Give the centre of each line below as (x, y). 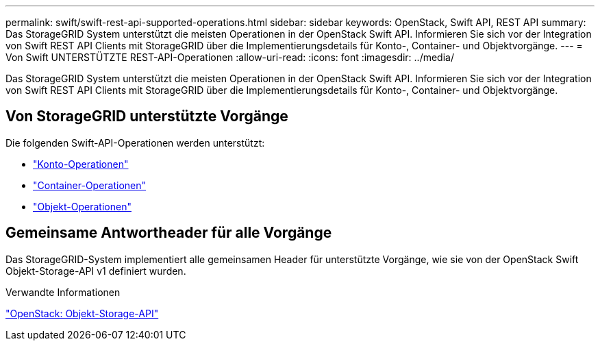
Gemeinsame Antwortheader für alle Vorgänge (169, 233)
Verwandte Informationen (63, 292)
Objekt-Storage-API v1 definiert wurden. (96, 271)
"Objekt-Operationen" (82, 206)
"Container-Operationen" (90, 185)
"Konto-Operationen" (81, 164)
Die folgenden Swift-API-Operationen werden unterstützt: (135, 143)
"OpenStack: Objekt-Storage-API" (82, 313)
